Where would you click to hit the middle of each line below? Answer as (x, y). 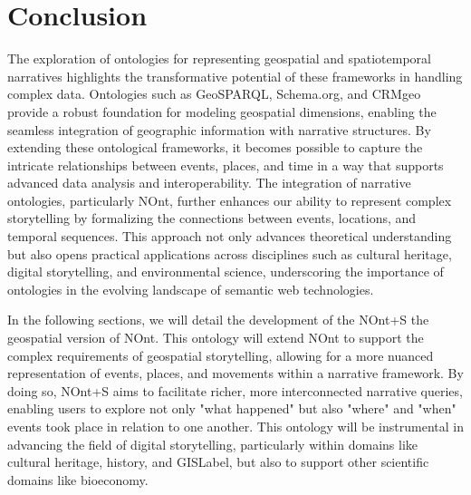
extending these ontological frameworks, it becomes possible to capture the (215, 147)
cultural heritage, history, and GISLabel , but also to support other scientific (218, 462)
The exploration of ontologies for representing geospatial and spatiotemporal (219, 58)
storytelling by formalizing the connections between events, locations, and (212, 218)
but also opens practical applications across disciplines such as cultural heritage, (230, 253)
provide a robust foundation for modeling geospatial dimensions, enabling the (222, 111)
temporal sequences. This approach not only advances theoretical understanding (230, 236)
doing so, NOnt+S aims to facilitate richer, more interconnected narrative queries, (235, 390)
